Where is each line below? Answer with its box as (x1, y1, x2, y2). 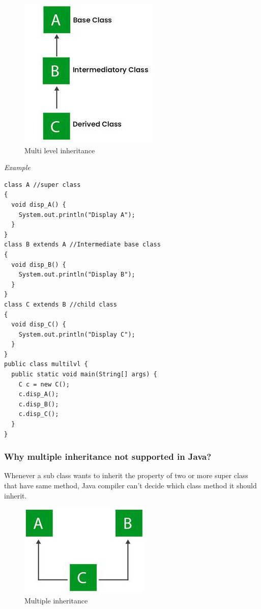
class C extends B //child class (4, 300, 117, 308)
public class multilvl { (4, 361, 88, 368)
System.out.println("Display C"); (18, 330, 135, 338)
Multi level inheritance (24, 145, 95, 155)
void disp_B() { (11, 261, 66, 268)
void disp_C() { (11, 321, 66, 328)
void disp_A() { (11, 201, 66, 208)
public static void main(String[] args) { (11, 371, 157, 378)
